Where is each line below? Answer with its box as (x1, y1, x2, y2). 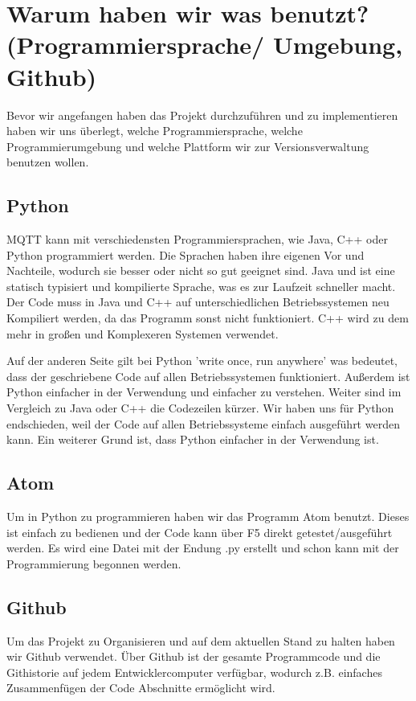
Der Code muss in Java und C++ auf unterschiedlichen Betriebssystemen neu (6, 293, 389, 310)
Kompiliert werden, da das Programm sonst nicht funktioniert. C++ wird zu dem (6, 310, 409, 326)
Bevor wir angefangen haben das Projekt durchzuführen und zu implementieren (6, 106, 398, 123)
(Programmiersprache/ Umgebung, (6, 28, 403, 61)
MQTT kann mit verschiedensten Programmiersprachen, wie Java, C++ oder (6, 231, 388, 248)
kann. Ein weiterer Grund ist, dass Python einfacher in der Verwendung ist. (6, 431, 379, 448)
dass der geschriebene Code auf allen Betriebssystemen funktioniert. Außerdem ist (6, 367, 410, 384)
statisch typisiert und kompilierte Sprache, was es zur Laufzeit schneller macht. (6, 277, 396, 294)
